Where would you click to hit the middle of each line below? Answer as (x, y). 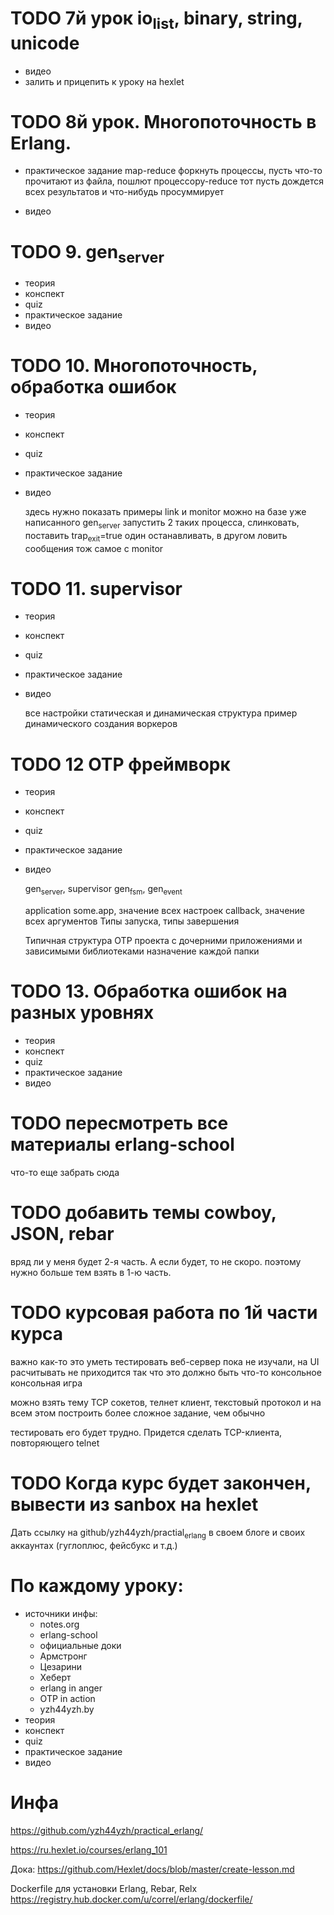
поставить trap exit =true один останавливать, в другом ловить (156, 536)
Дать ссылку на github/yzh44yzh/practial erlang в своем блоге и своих (158, 1533)
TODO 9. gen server (87, 253)
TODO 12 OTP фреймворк (120, 764)
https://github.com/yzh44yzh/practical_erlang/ (107, 1830)
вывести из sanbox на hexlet (134, 1504)
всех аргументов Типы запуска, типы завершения (132, 921)
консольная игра (46, 1383)
